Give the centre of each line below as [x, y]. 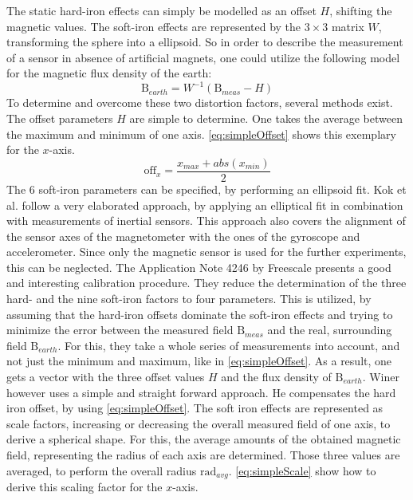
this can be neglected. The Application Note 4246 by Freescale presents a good [199, 267]
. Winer [381, 377]
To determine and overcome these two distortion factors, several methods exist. [200, 102]
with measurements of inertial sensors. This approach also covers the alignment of [206, 220]
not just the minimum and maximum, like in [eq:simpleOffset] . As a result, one [199, 361]
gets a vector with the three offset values [106, 377]
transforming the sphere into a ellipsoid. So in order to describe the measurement [205, 42]
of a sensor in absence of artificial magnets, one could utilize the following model [203, 57]
